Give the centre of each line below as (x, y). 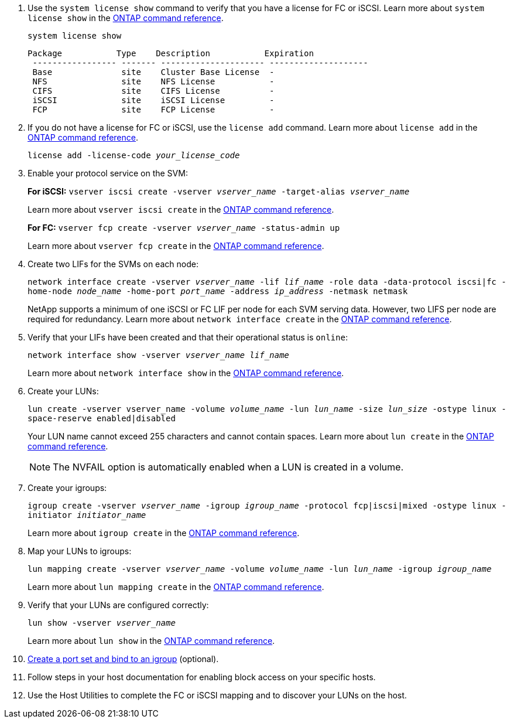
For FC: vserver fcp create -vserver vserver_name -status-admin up (184, 228)
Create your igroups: (67, 488)
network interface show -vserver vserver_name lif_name (158, 355)
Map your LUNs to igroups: (80, 551)
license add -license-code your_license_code (134, 155)
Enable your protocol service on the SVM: (108, 173)
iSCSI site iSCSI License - (153, 100)
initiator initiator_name (87, 515)
